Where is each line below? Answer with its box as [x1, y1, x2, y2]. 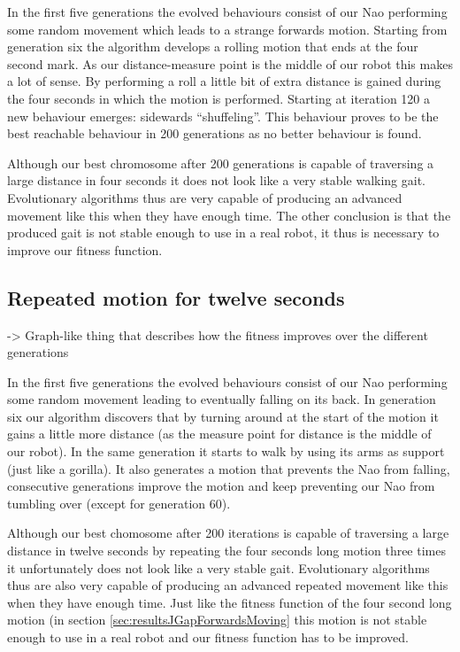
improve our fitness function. [7, 240, 163, 259]
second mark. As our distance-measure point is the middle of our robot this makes [7, 54, 453, 73]
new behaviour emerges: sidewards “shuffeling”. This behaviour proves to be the [7, 106, 439, 125]
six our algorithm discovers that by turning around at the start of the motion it [7, 407, 439, 425]
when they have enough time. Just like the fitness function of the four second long [7, 593, 452, 611]
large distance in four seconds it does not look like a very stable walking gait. [7, 171, 425, 190]
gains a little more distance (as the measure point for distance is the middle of [7, 424, 432, 443]
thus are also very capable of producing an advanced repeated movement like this [7, 576, 448, 594]
